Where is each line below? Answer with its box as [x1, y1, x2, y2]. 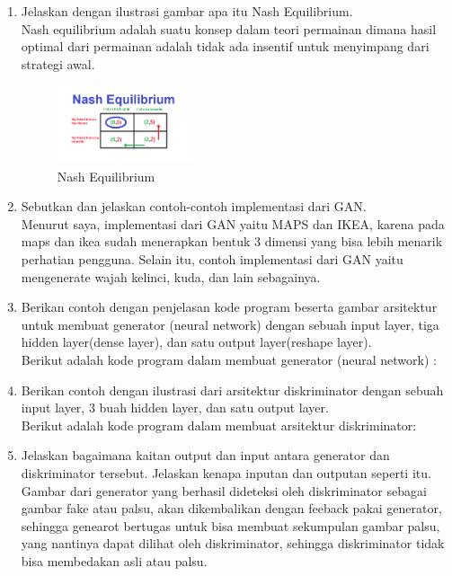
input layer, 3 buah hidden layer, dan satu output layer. [21, 398, 329, 417]
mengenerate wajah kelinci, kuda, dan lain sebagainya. [21, 267, 321, 286]
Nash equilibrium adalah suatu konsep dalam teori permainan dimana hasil [21, 19, 437, 38]
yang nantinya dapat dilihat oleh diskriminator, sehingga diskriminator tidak [21, 534, 445, 553]
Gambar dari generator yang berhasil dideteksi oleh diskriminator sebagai [21, 481, 427, 500]
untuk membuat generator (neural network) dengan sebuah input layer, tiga [21, 315, 439, 333]
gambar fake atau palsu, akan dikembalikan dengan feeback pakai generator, [21, 499, 442, 518]
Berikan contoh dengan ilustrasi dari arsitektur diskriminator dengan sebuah [21, 380, 444, 399]
